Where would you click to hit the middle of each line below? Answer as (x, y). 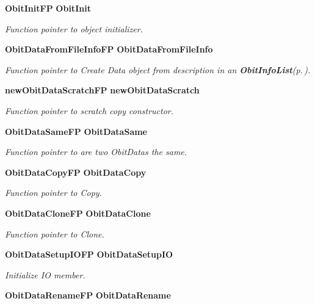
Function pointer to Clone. (55, 233)
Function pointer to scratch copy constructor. (89, 110)
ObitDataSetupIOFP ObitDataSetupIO (89, 254)
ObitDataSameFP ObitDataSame (76, 131)
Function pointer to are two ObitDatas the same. (96, 152)
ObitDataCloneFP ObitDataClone (78, 213)
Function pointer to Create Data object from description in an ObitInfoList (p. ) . (158, 69)
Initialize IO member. (45, 274)
